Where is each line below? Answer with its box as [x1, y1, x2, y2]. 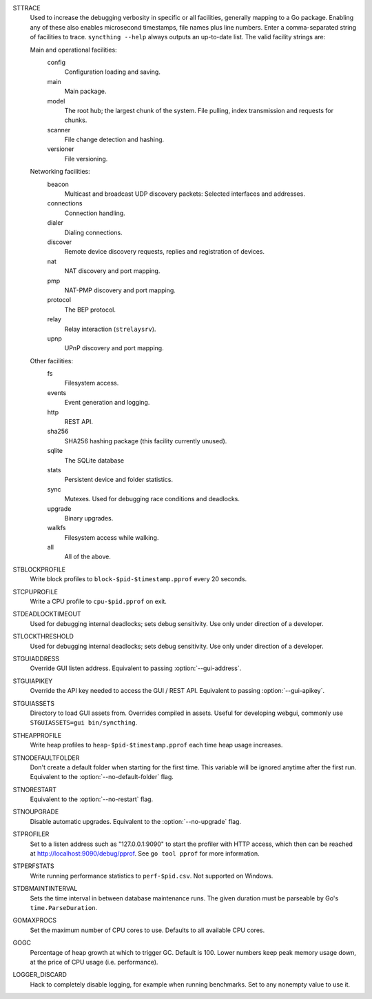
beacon [47, 180, 69, 188]
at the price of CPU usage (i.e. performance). [30, 958, 158, 966]
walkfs [47, 524, 66, 532]
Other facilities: [30, 356, 74, 365]
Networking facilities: [30, 168, 91, 176]
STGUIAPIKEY [12, 676, 53, 685]
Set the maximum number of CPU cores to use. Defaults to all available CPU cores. [30, 926, 265, 934]
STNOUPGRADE [12, 807, 59, 816]
